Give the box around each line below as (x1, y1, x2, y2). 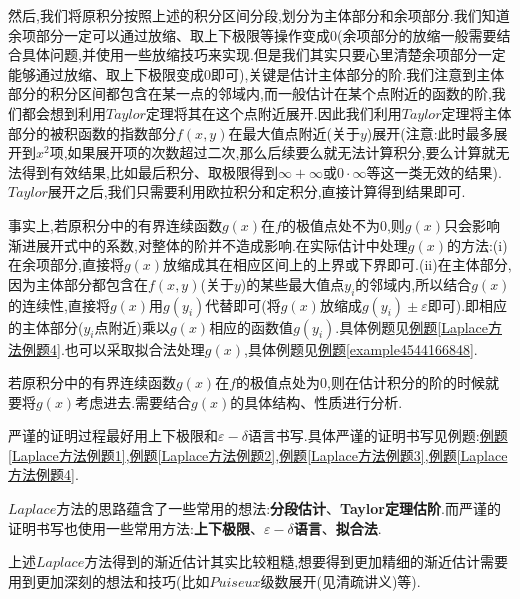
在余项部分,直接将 (8, 254, 124, 275)
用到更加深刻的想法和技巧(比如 (8, 570, 210, 591)
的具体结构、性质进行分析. (230, 391, 403, 412)
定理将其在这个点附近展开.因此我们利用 (145, 102, 402, 123)
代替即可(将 (205, 294, 281, 315)
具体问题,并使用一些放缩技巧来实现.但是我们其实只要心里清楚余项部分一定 (21, 44, 506, 65)
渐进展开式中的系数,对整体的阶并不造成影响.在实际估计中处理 (8, 234, 408, 255)
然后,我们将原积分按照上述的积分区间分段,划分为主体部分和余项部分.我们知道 (8, 5, 510, 25)
